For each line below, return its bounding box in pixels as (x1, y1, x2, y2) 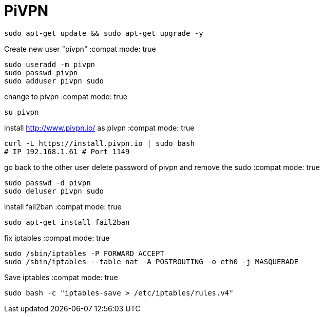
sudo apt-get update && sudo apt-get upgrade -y (4, 29, 203, 37)
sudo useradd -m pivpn (4, 60, 96, 69)
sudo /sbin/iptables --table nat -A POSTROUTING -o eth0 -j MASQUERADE (4, 257, 299, 266)
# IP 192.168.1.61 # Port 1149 (4, 147, 130, 156)
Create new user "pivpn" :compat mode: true (4, 44, 156, 53)
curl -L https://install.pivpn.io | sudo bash (4, 139, 195, 147)
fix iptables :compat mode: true (4, 233, 110, 242)
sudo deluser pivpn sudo (4, 186, 104, 195)
